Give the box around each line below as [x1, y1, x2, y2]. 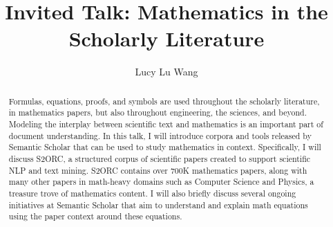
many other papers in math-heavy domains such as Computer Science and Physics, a [8, 176, 314, 188]
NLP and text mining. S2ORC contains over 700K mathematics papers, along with [8, 164, 307, 176]
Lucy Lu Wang [135, 64, 198, 79]
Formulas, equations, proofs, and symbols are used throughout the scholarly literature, [8, 95, 320, 107]
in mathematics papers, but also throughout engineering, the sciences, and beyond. [8, 107, 307, 118]
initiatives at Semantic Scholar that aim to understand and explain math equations [8, 199, 308, 210]
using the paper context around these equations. [8, 210, 182, 222]
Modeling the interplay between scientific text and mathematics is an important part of [8, 118, 323, 130]
